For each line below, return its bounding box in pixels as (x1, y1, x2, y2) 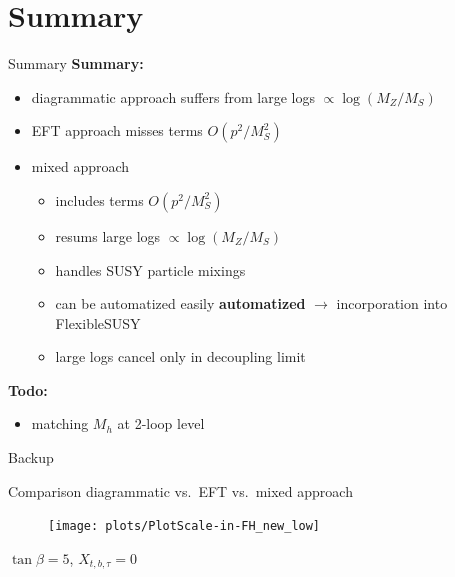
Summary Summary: (8, 53, 144, 74)
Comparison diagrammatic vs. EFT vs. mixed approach (8, 480, 353, 501)
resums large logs (55, 225, 161, 246)
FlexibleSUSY (55, 312, 141, 333)
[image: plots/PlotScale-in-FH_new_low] (48, 519, 321, 534)
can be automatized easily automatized (55, 293, 306, 314)
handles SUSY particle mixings (55, 259, 246, 280)
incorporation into (336, 293, 448, 314)
